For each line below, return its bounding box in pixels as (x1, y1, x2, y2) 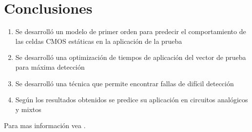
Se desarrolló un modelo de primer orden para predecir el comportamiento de (15, 26, 246, 37)
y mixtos (15, 104, 41, 114)
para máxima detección (15, 61, 85, 72)
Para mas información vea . (4, 120, 86, 131)
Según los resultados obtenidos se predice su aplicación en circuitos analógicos (15, 94, 248, 105)
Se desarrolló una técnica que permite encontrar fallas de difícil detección (15, 78, 234, 88)
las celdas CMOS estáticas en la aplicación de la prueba (15, 36, 182, 46)
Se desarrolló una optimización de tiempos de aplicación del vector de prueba (15, 52, 246, 62)
